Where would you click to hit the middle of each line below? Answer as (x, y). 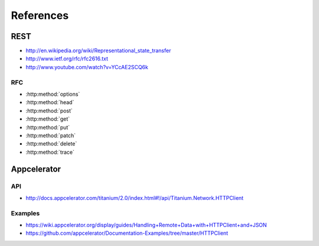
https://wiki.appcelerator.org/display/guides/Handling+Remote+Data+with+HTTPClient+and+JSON (146, 225)
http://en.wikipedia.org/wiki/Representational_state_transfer (98, 51)
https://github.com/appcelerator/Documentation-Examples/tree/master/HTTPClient (127, 233)
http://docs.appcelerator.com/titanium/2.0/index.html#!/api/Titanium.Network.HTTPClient (135, 198)
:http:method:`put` (48, 127)
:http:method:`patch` (51, 135)
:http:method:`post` (49, 111)
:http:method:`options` (53, 94)
